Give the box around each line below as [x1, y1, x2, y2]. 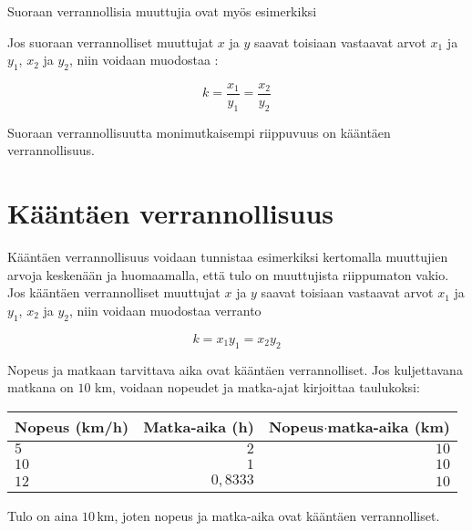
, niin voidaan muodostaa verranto [69, 300, 262, 319]
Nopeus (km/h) [15, 415, 129, 437]
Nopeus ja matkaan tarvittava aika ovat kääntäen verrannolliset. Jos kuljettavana [7, 359, 463, 379]
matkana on [7, 378, 74, 397]
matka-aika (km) [327, 415, 450, 437]
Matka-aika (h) [143, 415, 254, 437]
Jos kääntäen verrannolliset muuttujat [7, 283, 221, 302]
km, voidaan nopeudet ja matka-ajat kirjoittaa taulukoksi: [95, 378, 420, 397]
